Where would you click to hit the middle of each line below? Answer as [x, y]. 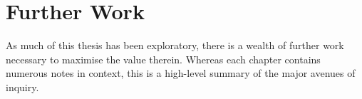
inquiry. [22, 87]
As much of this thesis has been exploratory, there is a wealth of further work [175, 45]
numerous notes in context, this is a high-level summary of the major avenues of [181, 73]
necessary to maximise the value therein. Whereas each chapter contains [163, 59]
